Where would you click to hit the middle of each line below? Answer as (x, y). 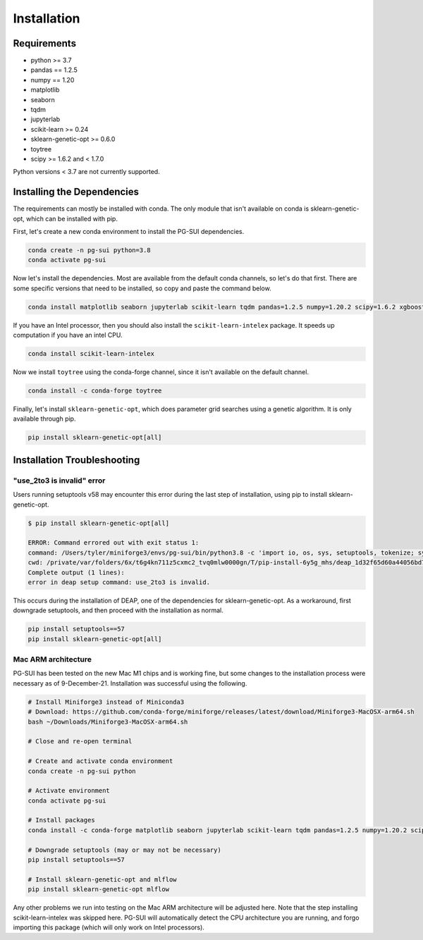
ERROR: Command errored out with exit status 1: (114, 543)
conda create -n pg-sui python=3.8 (89, 251)
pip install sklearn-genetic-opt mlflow (98, 889)
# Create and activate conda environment (100, 761)
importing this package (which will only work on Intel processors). (109, 927)
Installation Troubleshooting (76, 460)
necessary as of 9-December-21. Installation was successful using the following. (130, 683)
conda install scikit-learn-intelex (91, 354)
